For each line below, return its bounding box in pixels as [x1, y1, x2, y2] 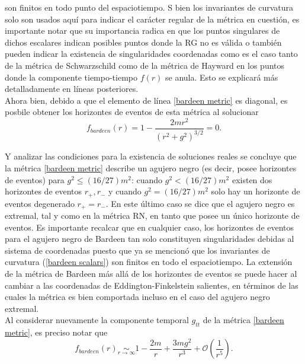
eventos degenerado [5, 197, 75, 209]
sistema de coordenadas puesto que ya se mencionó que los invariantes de [5, 244, 270, 256]
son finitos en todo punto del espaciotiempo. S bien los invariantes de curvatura [5, 1, 294, 13]
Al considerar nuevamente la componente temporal [5, 314, 189, 326]
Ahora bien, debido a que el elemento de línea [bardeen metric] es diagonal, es [5, 94, 288, 106]
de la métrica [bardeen [203, 314, 284, 326]
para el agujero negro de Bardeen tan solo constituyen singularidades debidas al [5, 232, 294, 245]
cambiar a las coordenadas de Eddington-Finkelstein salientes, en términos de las [5, 279, 298, 291]
